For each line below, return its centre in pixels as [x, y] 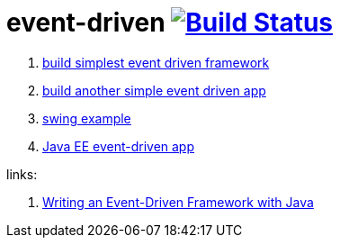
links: [22, 174]
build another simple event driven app [154, 90]
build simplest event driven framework [156, 62]
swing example [87, 118]
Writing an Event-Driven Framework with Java [178, 202]
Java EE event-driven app [119, 146]
